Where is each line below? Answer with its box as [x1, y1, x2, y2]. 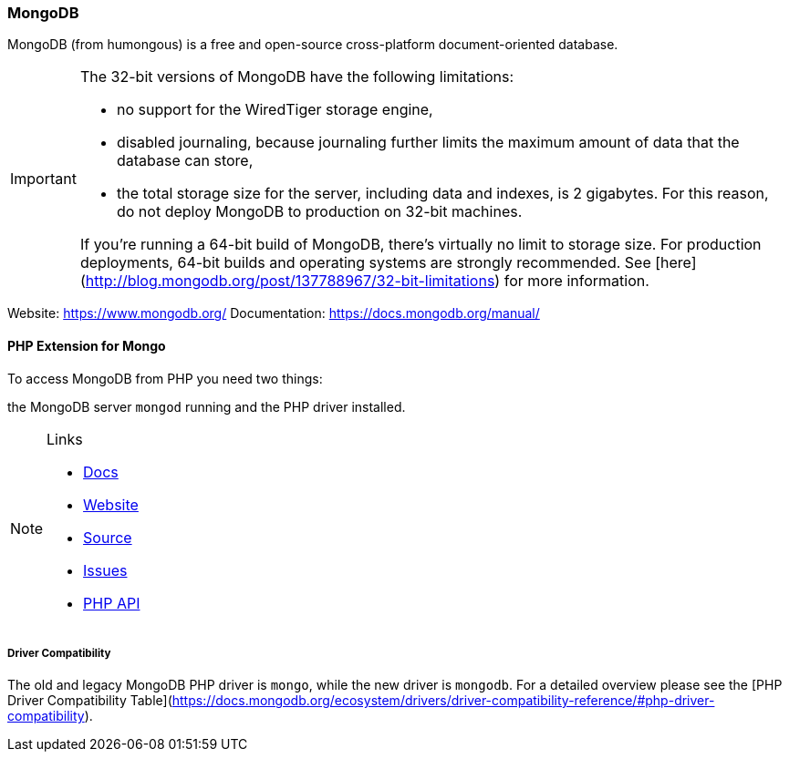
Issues [83, 560, 128, 580]
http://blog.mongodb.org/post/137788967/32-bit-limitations [85, 272, 495, 291]
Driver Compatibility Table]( [7, 692, 172, 709]
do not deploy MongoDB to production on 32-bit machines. [116, 202, 523, 221]
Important [10, 169, 77, 189]
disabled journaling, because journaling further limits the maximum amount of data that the [116, 133, 740, 152]
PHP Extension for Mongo [7, 337, 166, 354]
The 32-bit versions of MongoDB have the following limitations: [79, 67, 514, 87]
